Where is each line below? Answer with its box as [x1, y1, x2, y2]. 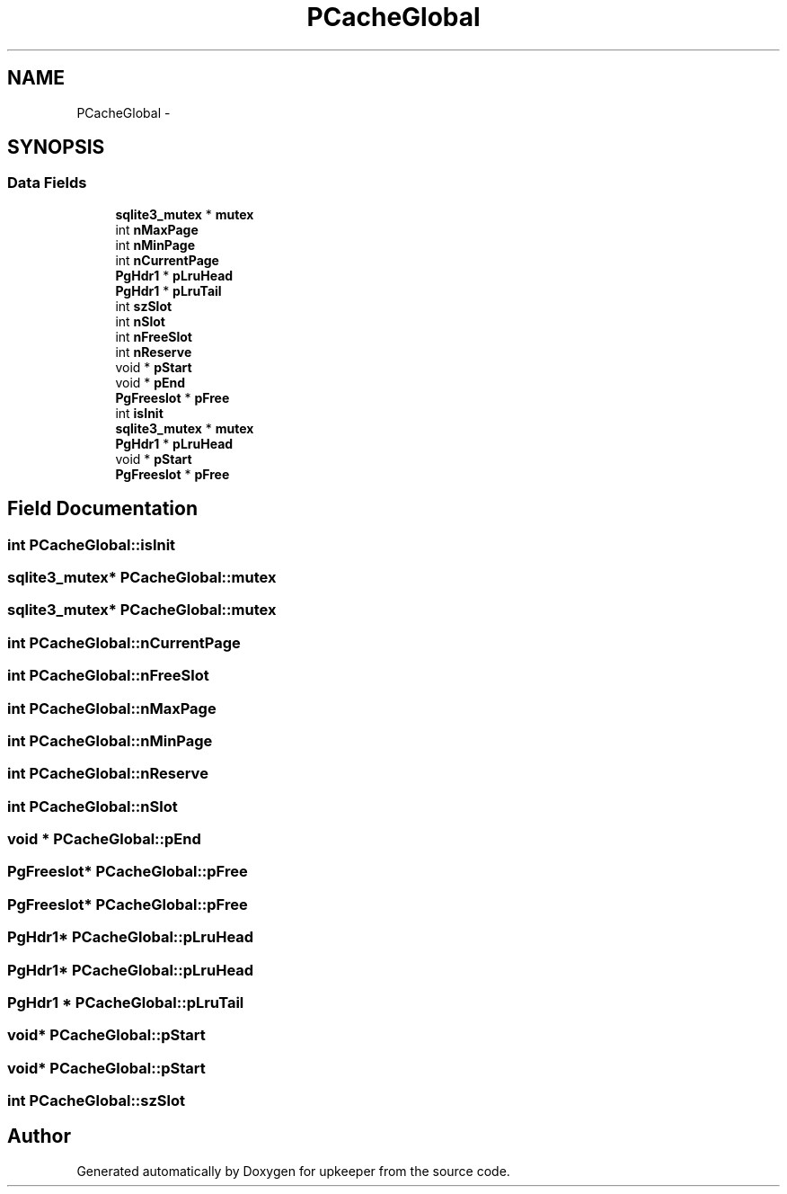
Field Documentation [7, 497, 198, 521]
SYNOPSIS [7, 136, 105, 159]
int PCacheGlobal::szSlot [7, 1092, 186, 1110]
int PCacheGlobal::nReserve [7, 764, 208, 783]
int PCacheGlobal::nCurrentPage [7, 633, 241, 652]
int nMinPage [115, 236, 196, 253]
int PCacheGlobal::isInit [7, 535, 176, 554]
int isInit [115, 405, 164, 421]
